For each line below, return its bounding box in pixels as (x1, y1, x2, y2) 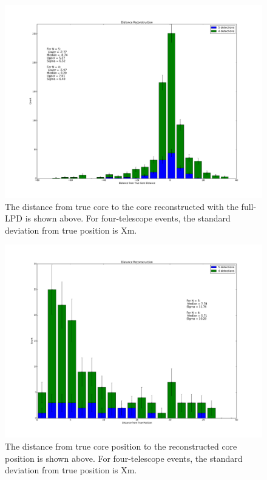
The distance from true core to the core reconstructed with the (5, 200, 238, 212)
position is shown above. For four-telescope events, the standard (5, 451, 243, 464)
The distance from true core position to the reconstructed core (5, 439, 237, 452)
